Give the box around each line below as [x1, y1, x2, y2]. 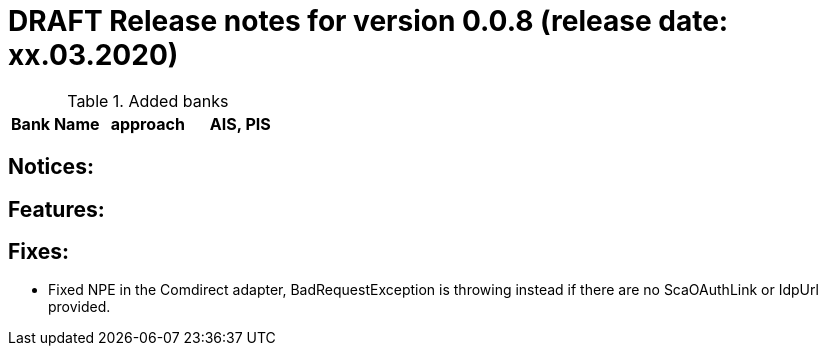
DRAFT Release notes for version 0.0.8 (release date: [8, 4, 729, 38]
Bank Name [11, 113, 100, 134]
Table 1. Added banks [67, 90, 229, 111]
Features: [8, 196, 105, 222]
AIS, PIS [209, 113, 271, 134]
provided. [48, 298, 111, 316]
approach [110, 113, 185, 134]
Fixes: [8, 239, 70, 265]
